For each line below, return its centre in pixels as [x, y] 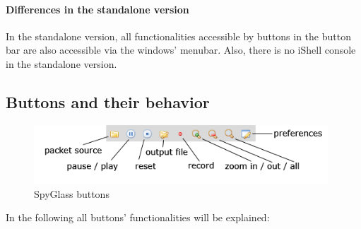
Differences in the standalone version [97, 9]
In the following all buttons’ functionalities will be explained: [138, 217]
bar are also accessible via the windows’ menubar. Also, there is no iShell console [181, 50]
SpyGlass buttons [72, 193]
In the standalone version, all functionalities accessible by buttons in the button [178, 36]
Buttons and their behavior [108, 101]
